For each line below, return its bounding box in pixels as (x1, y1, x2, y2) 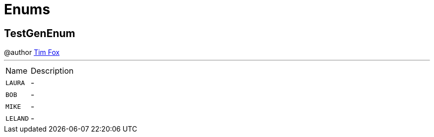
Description (30, 66, 74, 76)
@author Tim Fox (4, 48, 60, 57)
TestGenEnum (4, 27, 75, 40)
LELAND (5, 114, 29, 122)
